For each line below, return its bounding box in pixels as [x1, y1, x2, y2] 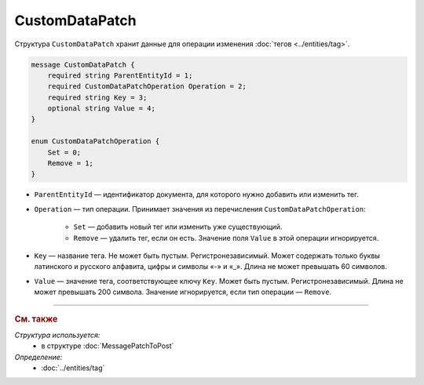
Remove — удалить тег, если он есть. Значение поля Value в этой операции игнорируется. [73, 233, 379, 242]
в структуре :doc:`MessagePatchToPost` [41, 341, 174, 350]
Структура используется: [14, 330, 101, 340]
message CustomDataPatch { [31, 60, 135, 69]
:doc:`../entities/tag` [41, 363, 105, 372]
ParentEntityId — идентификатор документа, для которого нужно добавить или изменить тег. [34, 190, 359, 199]
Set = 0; [47, 147, 82, 157]
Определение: [14, 352, 63, 361]
